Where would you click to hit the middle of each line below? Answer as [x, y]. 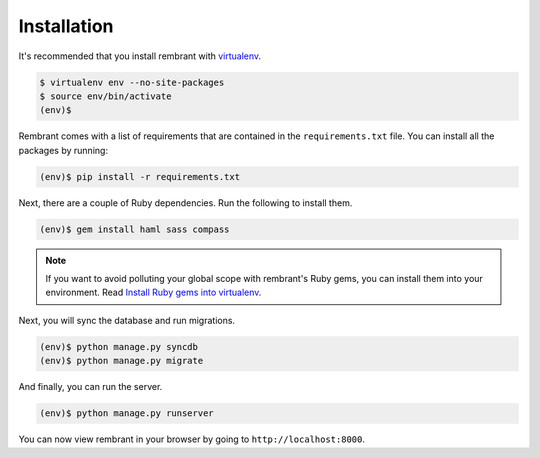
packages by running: [63, 150]
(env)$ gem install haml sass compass [134, 229]
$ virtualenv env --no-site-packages [132, 82]
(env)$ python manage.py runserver [126, 413]
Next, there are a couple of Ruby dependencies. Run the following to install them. [185, 202]
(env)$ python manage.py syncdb [119, 346]
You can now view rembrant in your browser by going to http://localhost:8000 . [191, 439]
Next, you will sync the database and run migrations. [126, 320]
